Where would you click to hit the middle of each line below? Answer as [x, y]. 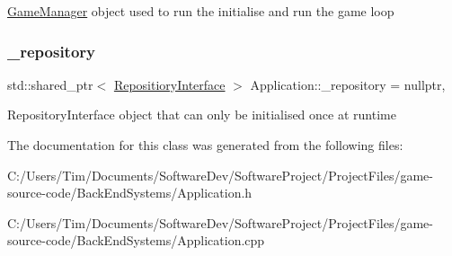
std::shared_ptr [50, 84]
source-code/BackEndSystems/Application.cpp [136, 240]
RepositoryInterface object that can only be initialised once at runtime [202, 115]
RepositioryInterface [169, 84]
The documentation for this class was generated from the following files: [205, 145]
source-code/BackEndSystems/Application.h [130, 193]
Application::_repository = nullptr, [348, 84]
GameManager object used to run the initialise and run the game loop [201, 11]
